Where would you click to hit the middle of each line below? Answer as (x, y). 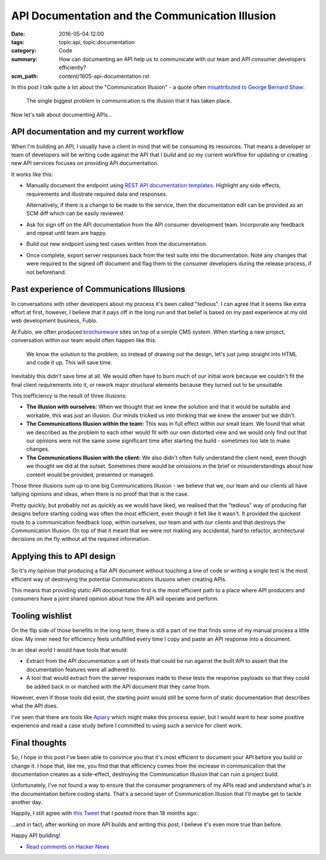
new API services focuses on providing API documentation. (85, 163)
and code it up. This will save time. (69, 362)
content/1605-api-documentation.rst (104, 76)
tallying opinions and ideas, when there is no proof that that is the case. (100, 494)
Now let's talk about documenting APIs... (62, 114)
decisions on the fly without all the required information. (81, 539)
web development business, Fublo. (54, 321)
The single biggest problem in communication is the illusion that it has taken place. (129, 101)
